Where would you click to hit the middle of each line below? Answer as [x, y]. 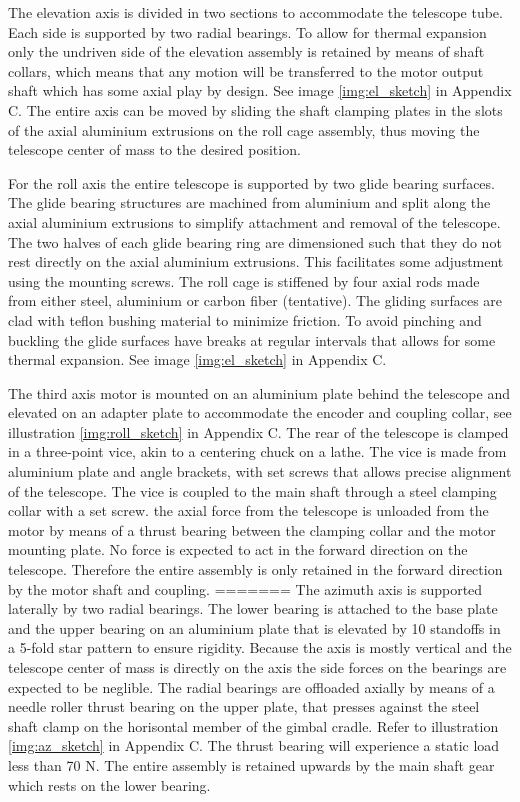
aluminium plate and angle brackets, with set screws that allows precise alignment [260, 471]
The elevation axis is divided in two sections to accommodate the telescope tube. [255, 12]
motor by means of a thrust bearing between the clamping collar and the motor [252, 529]
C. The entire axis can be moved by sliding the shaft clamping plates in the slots [255, 109]
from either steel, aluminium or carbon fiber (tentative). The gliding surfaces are [255, 300]
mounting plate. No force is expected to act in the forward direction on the [238, 549]
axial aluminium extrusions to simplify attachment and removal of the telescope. [254, 221]
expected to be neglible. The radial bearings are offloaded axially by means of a [251, 686]
